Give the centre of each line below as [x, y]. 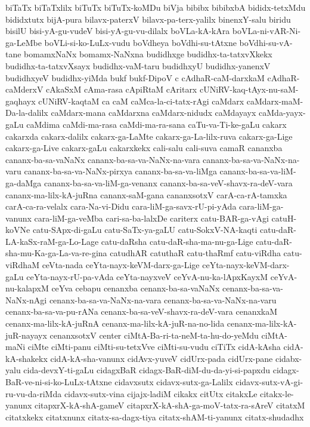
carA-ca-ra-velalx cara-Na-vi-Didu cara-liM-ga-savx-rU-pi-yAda [121, 206]
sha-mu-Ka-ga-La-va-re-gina [56, 253]
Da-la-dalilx [27, 113]
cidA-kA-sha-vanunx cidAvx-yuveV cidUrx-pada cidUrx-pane [162, 358]
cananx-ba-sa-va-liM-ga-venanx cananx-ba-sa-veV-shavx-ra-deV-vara [168, 182]
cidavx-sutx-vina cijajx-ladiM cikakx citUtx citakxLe [161, 393]
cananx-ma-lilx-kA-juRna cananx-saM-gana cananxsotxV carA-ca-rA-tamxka [146, 194]
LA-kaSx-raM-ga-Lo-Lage [52, 241]
